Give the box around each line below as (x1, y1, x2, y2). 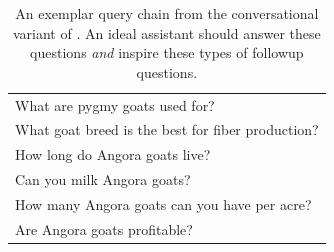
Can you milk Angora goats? (15, 169, 191, 190)
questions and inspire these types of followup (30, 42, 304, 63)
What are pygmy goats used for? (15, 94, 215, 115)
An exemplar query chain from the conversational (15, 3, 319, 23)
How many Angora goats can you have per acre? (15, 194, 312, 214)
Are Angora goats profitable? (15, 218, 193, 239)
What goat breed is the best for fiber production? (15, 119, 319, 140)
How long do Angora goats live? (15, 144, 211, 165)
